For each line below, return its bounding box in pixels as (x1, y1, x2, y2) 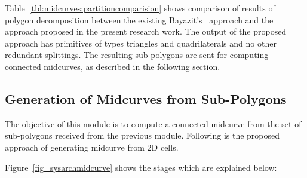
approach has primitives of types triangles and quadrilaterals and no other (5, 36, 277, 49)
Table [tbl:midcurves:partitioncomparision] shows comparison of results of (5, 2, 275, 14)
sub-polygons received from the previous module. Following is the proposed (5, 129, 280, 142)
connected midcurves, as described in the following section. (5, 60, 220, 72)
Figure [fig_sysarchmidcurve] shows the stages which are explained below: (5, 161, 277, 173)
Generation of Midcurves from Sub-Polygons (5, 89, 287, 108)
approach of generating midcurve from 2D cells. (5, 140, 179, 153)
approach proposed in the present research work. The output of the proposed (5, 25, 287, 38)
